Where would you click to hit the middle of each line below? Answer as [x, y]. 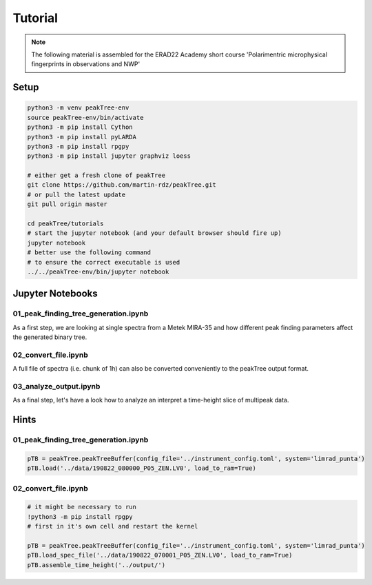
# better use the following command [89, 253]
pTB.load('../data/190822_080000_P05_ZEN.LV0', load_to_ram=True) [142, 468]
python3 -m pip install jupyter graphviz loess [109, 156]
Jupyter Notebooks [55, 294]
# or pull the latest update [76, 194]
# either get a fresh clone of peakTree [96, 175]
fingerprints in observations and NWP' [86, 64]
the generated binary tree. [50, 337]
